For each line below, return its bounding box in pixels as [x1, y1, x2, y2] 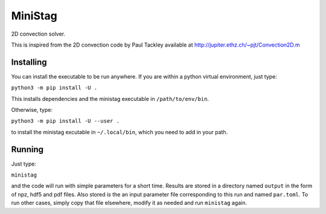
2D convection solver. [11, 30, 66, 37]
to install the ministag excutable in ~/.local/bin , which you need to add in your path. [11, 128, 228, 135]
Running [11, 144, 44, 154]
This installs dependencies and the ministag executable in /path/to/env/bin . [11, 95, 209, 102]
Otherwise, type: [11, 106, 53, 114]
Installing [11, 57, 48, 67]
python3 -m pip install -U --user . [11, 118, 120, 125]
